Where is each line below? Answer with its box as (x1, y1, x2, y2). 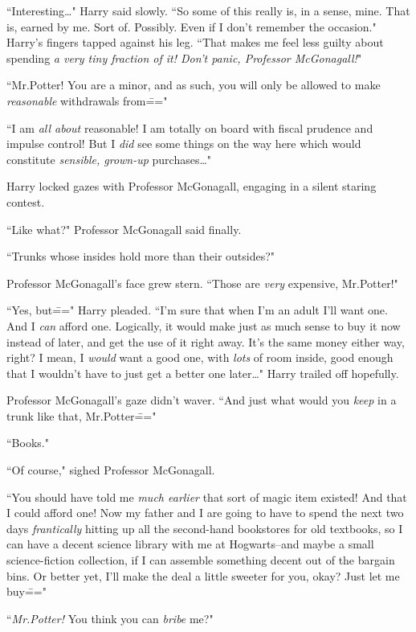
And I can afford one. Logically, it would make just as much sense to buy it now (6, 317, 401, 334)
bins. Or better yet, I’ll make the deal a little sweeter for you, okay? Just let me (6, 567, 400, 584)
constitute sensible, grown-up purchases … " (6, 150, 212, 167)
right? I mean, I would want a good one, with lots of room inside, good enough (6, 349, 394, 366)
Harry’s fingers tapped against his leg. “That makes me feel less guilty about (6, 34, 384, 51)
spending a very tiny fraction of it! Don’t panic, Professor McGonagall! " (6, 49, 362, 66)
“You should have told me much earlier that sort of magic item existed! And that (6, 488, 407, 505)
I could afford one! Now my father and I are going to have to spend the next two (6, 504, 404, 521)
